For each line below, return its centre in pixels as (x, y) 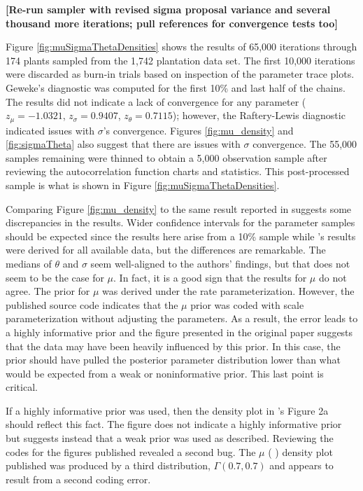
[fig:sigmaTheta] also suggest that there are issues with (123, 144)
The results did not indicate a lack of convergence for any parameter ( (156, 101)
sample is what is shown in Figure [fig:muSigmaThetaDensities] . (143, 185)
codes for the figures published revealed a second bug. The (131, 451)
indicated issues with (50, 130)
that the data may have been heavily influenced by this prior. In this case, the (173, 346)
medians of (29, 263)
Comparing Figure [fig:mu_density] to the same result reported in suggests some (179, 208)
